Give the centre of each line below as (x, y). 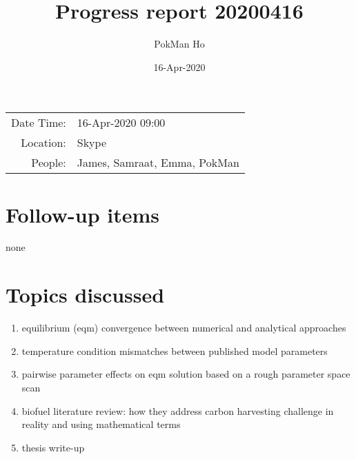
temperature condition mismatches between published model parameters (175, 350)
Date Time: (39, 123)
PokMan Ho (179, 44)
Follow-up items (82, 214)
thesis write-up (53, 447)
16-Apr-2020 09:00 (121, 123)
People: (49, 163)
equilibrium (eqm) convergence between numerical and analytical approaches (184, 328)
